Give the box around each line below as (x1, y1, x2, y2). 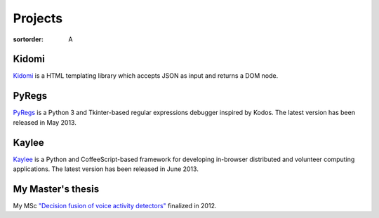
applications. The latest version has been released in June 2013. (13, 165, 199, 173)
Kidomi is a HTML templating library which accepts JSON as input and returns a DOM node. (13, 71, 279, 80)
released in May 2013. (13, 118, 77, 126)
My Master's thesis (13, 183, 100, 195)
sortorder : (13, 35, 44, 43)
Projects (13, 11, 63, 26)
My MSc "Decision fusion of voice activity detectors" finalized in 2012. (13, 201, 217, 210)
